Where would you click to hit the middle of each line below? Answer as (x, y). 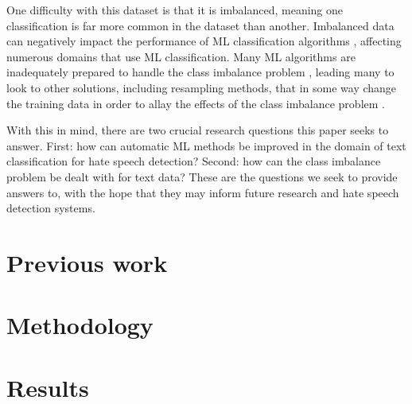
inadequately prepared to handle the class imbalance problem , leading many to (200, 72)
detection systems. (51, 208)
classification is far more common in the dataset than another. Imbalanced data (200, 25)
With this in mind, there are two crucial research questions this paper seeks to (198, 130)
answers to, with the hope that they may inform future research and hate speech (203, 192)
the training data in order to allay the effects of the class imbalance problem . (196, 103)
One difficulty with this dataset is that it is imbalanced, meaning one (175, 10)
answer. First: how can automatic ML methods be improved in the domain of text (206, 145)
